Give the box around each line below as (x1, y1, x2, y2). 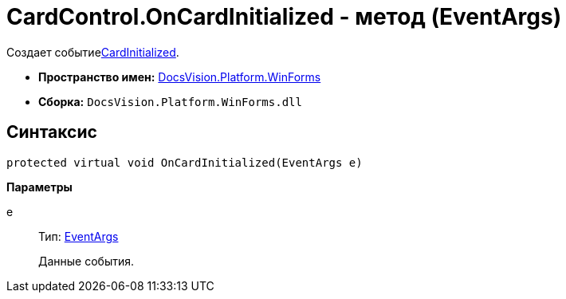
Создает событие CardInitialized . (6, 45, 179, 59)
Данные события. (38, 254, 135, 268)
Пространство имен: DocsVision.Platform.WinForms (38, 69, 321, 84)
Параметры (6, 179, 73, 194)
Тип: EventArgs (38, 229, 119, 243)
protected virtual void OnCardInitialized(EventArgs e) (6, 155, 363, 169)
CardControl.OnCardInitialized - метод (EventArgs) (6, 3, 562, 30)
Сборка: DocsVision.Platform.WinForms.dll (38, 94, 302, 108)
